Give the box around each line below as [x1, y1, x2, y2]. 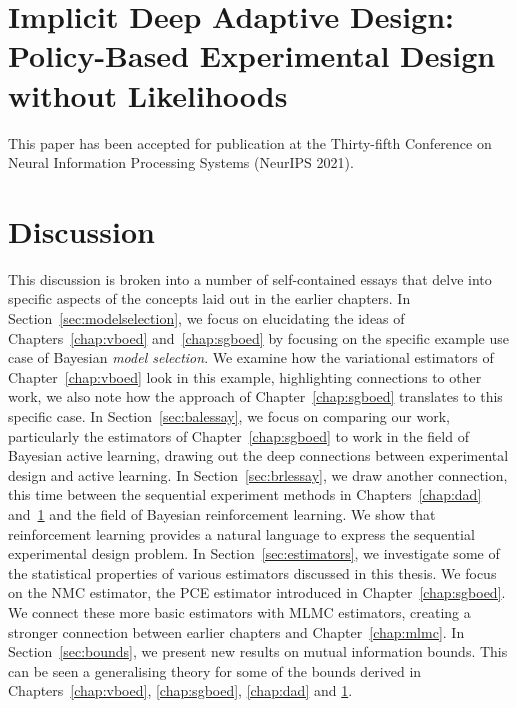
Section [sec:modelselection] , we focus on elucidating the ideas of [8, 308, 405, 328]
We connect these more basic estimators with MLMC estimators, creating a [8, 601, 471, 622]
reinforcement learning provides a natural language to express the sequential [8, 523, 475, 544]
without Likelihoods [8, 74, 288, 115]
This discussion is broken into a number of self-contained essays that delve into [8, 268, 492, 289]
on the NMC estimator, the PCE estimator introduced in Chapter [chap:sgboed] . [8, 582, 506, 603]
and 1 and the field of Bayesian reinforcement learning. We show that [8, 503, 436, 524]
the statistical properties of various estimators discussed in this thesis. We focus [8, 562, 497, 583]
